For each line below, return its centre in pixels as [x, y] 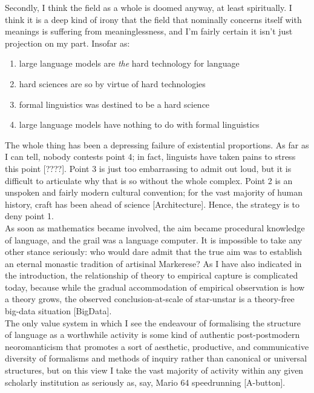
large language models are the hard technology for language [129, 63]
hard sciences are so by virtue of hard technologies [112, 83]
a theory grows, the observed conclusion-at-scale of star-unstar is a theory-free [150, 299]
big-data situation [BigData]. [58, 311]
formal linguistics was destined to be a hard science [114, 104]
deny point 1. [29, 216]
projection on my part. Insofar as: [67, 43]
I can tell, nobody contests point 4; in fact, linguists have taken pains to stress [150, 157]
